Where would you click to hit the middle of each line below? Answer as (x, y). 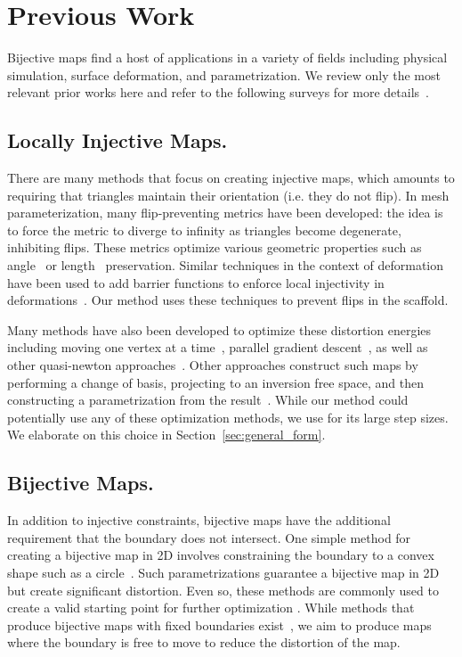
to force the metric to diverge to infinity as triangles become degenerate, (204, 230)
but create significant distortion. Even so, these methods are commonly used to (223, 590)
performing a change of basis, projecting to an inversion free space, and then (215, 382)
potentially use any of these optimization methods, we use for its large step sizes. (228, 417)
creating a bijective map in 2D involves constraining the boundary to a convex (221, 555)
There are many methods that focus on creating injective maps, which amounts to (231, 178)
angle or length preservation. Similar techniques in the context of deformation (226, 265)
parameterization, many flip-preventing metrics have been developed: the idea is (225, 213)
